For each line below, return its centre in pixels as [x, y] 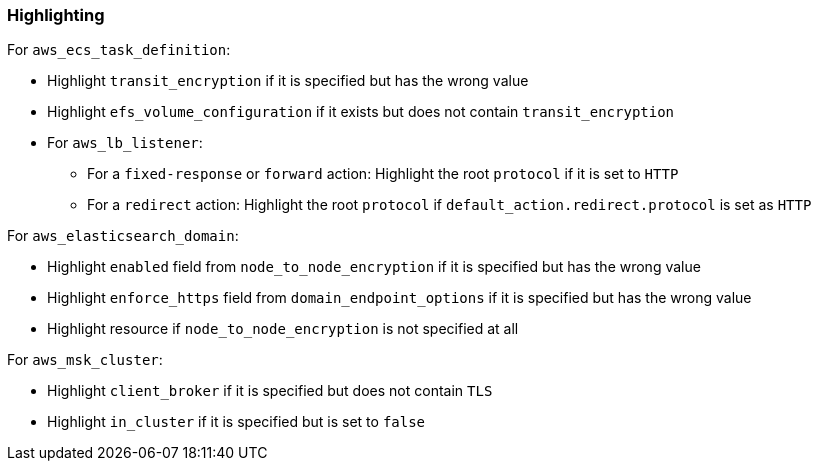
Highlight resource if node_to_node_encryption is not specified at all [283, 329]
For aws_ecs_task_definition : [119, 50]
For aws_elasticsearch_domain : [123, 236]
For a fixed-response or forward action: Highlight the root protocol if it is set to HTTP [383, 174]
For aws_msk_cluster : [85, 360]
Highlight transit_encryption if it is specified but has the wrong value [288, 81]
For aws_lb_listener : [125, 143]
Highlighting [56, 15]
